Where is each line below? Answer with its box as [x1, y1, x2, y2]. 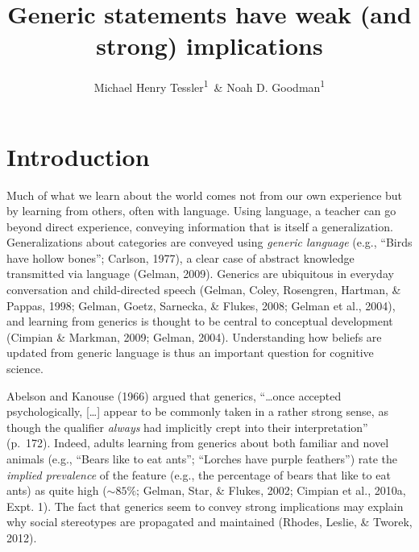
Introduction [6, 139, 150, 172]
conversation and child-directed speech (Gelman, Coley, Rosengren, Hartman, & [6, 281, 401, 298]
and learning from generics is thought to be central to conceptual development [6, 313, 393, 330]
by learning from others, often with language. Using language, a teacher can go [6, 202, 396, 219]
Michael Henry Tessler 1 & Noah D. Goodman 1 [93, 77, 326, 95]
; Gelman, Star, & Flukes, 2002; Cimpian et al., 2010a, [136, 482, 406, 499]
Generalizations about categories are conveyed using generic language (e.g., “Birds [6, 234, 413, 251]
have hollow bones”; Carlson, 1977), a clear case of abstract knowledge [6, 249, 355, 266]
